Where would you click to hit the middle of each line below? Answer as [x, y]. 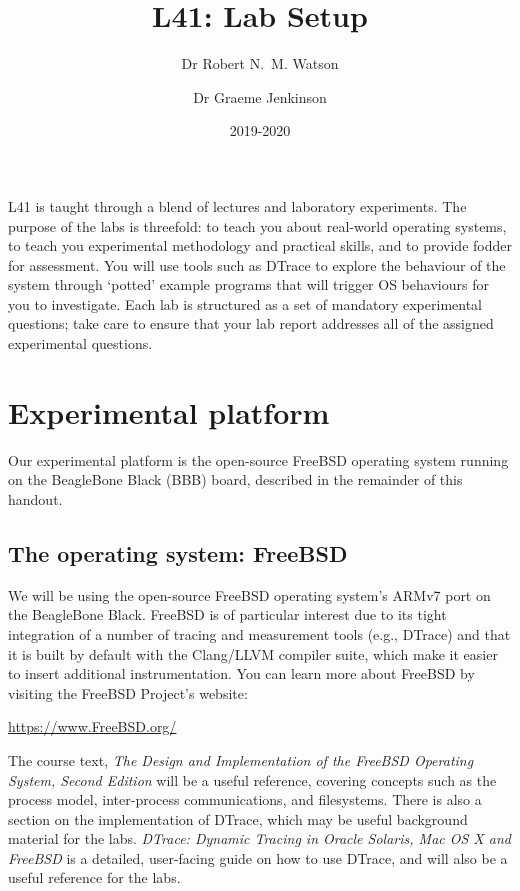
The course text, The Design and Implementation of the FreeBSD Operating [241, 759]
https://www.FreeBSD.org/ [92, 726]
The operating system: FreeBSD [178, 552]
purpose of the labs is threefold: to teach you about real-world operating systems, [257, 225]
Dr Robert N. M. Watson [260, 63]
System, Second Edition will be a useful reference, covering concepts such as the [252, 779]
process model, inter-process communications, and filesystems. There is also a [245, 799]
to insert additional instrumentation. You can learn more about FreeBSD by [241, 673]
